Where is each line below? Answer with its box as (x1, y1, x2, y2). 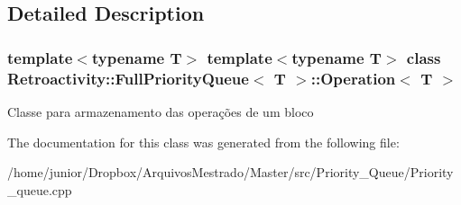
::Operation (310, 67, 396, 89)
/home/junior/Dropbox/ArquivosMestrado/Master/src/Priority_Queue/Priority (7, 163, 454, 182)
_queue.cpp (7, 180, 72, 199)
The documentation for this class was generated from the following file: (7, 132, 400, 151)
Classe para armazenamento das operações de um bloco (7, 102, 314, 120)
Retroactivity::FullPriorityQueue (7, 67, 249, 89)
